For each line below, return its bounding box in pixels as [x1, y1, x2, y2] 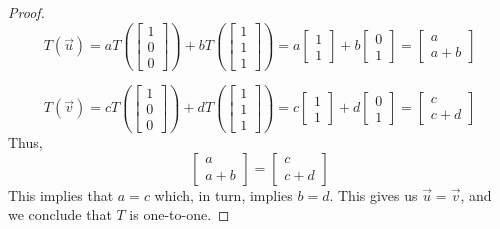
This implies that [8, 184, 114, 205]
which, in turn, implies [154, 184, 293, 205]
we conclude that [8, 204, 112, 225]
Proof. [8, 2, 45, 22]
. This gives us [329, 184, 418, 205]
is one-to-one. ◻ [129, 204, 230, 225]
